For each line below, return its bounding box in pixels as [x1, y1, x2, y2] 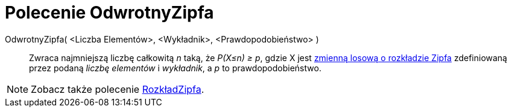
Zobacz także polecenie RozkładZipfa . [31, 83, 204, 95]
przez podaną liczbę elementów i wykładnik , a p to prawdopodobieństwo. [29, 62, 321, 73]
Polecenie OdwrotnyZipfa [5, 2, 214, 23]
